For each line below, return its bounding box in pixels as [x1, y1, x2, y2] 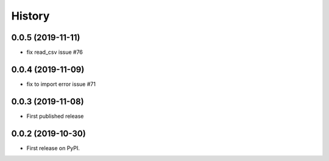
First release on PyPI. [26, 144, 80, 152]
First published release [26, 112, 84, 120]
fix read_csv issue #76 [26, 49, 83, 56]
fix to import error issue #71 [26, 80, 96, 88]
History [11, 9, 50, 23]
